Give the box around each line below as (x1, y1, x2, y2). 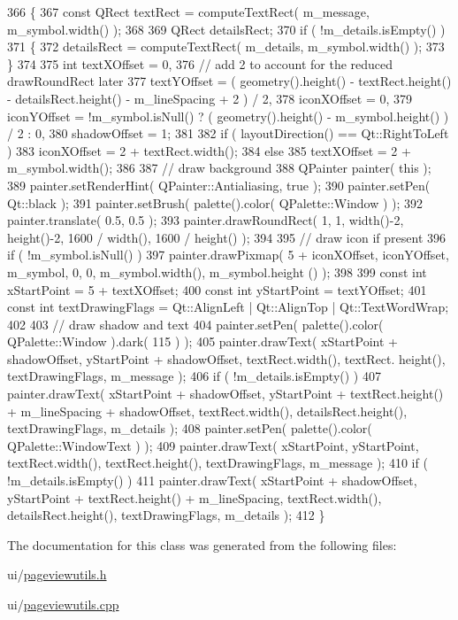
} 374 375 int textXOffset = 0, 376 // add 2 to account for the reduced (7, 54, 393, 73)
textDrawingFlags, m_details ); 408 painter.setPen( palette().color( (7, 419, 372, 438)
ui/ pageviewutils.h (7, 565, 107, 584)
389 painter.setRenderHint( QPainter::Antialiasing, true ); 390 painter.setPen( (7, 175, 431, 194)
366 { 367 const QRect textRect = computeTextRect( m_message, (7, 3, 370, 20)
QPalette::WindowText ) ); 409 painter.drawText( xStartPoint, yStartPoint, (7, 436, 419, 454)
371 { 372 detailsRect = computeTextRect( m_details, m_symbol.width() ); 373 (7, 37, 445, 56)
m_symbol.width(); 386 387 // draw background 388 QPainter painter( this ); (7, 159, 431, 177)
